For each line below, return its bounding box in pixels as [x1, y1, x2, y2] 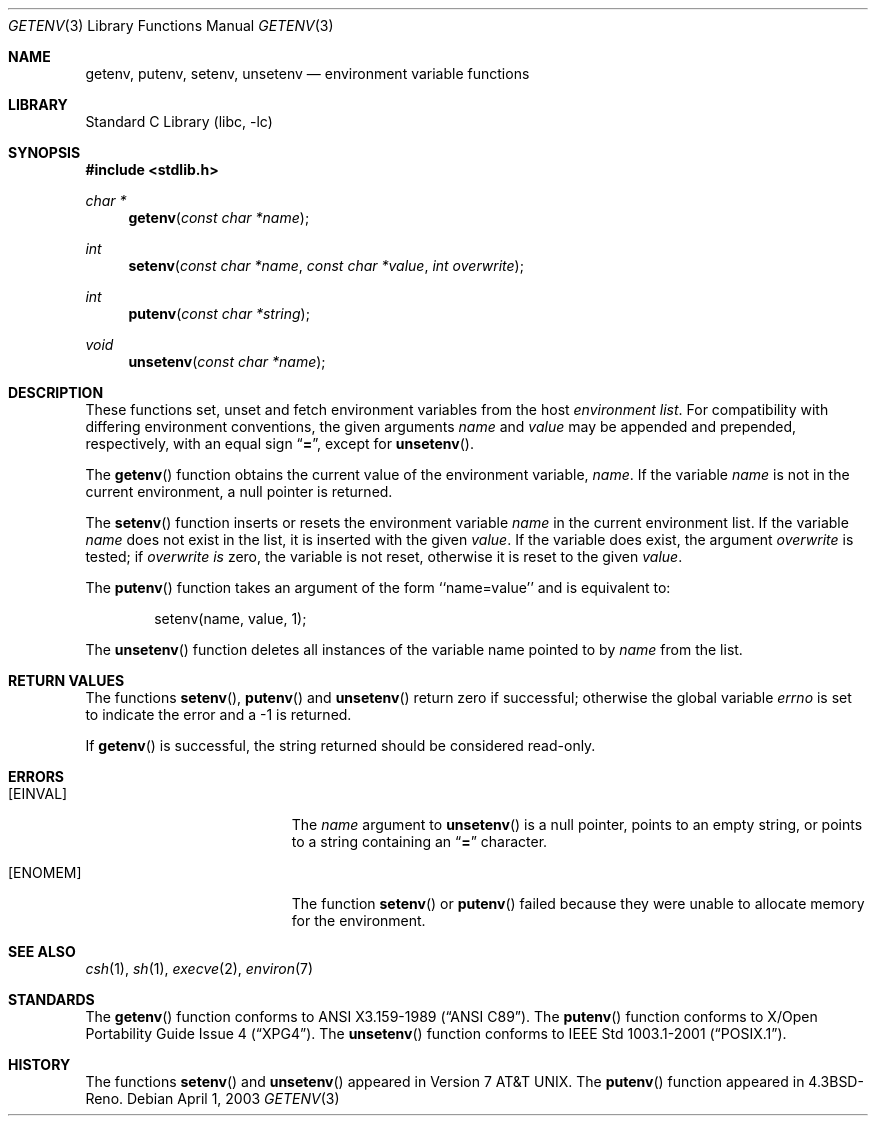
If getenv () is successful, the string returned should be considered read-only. [85, 737, 596, 754]
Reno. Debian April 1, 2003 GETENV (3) [85, 1090, 340, 1107]
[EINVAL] [8, 785, 68, 802]
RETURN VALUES [8, 672, 125, 689]
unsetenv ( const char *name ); [128, 353, 326, 370]
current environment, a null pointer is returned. [85, 483, 393, 500]
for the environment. [291, 912, 426, 929]
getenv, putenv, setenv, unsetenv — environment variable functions [85, 65, 530, 82]
